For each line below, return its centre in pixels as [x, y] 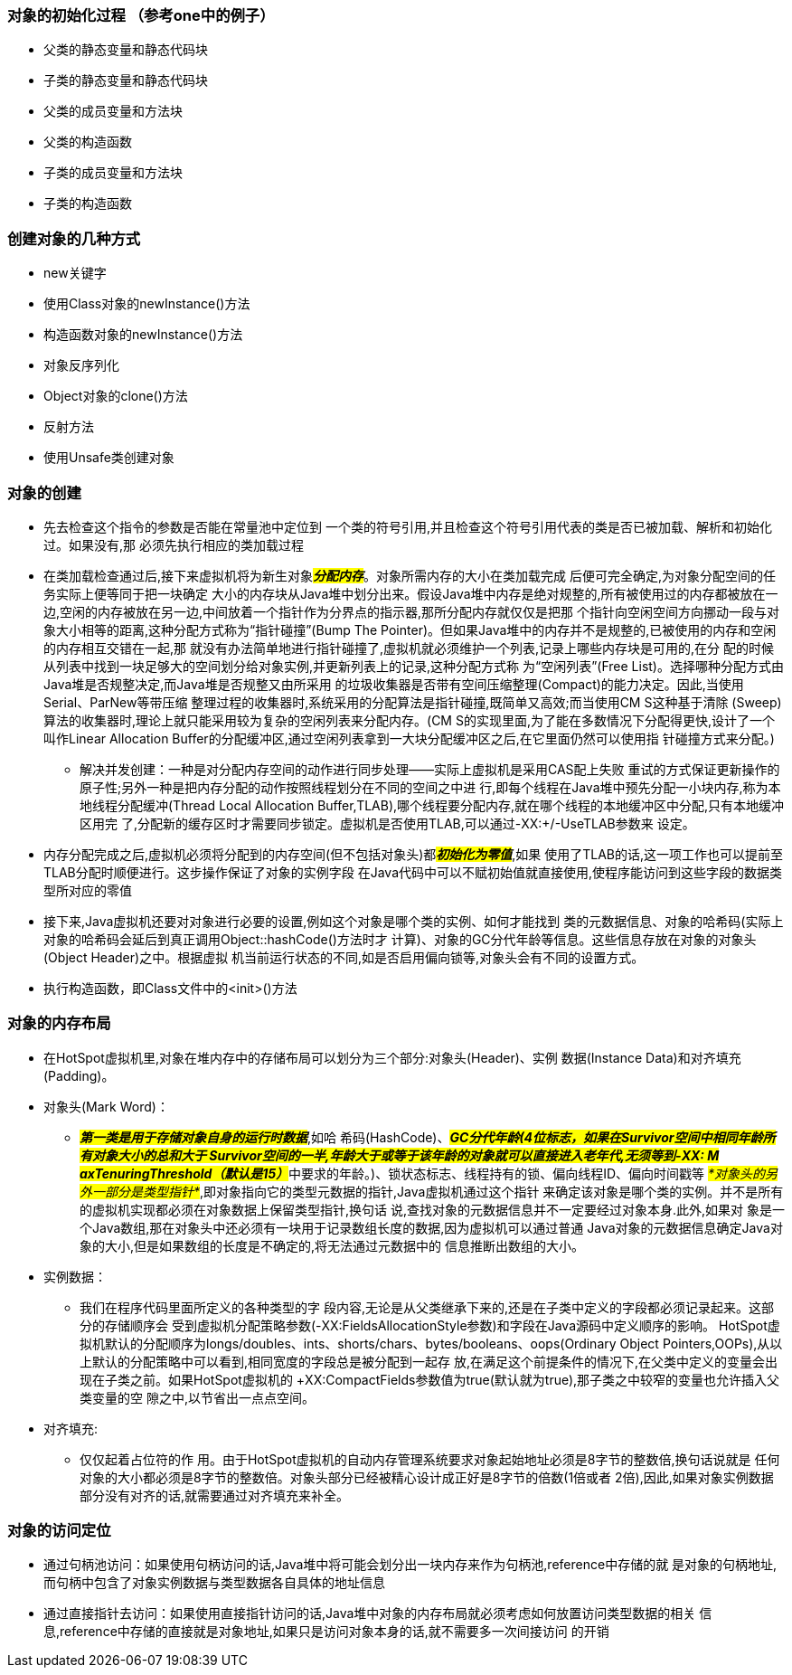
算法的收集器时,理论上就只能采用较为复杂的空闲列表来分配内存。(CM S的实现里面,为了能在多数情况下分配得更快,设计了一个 [409, 720]
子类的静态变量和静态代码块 [126, 80]
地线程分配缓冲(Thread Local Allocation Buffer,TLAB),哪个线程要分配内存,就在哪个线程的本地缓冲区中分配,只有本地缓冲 [432, 805]
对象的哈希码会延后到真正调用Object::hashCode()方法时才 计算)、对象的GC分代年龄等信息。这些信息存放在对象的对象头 [400, 939]
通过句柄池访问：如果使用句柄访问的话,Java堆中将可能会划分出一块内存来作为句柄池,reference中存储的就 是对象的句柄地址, [410, 1565]
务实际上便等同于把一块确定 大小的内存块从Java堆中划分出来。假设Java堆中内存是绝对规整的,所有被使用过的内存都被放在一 [411, 593]
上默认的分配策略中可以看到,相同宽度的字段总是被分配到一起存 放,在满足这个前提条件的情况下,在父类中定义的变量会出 [429, 1361]
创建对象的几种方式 [74, 238]
